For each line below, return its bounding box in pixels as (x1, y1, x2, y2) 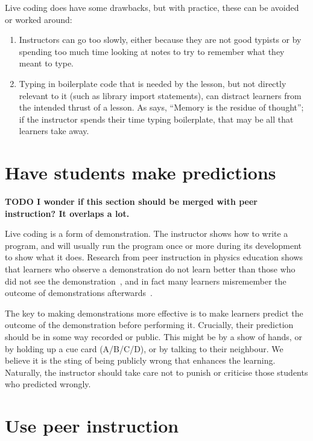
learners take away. (19, 124, 89, 137)
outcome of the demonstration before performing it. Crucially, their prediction (5, 318, 294, 331)
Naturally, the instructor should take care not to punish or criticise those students (5, 365, 308, 378)
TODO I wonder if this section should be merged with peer (5, 195, 258, 208)
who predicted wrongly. (5, 378, 91, 390)
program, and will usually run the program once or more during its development (5, 239, 302, 251)
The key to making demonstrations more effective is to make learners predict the (5, 306, 303, 319)
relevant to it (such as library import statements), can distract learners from (19, 89, 302, 101)
